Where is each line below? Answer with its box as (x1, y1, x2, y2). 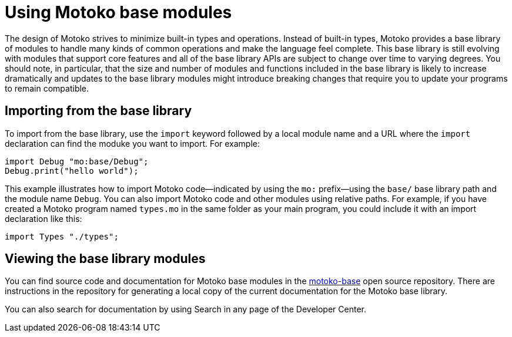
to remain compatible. (5, 83, 89, 93)
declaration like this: (5, 213, 82, 224)
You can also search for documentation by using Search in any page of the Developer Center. (5, 304, 367, 315)
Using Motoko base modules (5, 2, 232, 22)
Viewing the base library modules (5, 251, 206, 267)
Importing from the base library (5, 103, 192, 119)
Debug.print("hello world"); (5, 166, 139, 176)
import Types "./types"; (5, 231, 119, 241)
